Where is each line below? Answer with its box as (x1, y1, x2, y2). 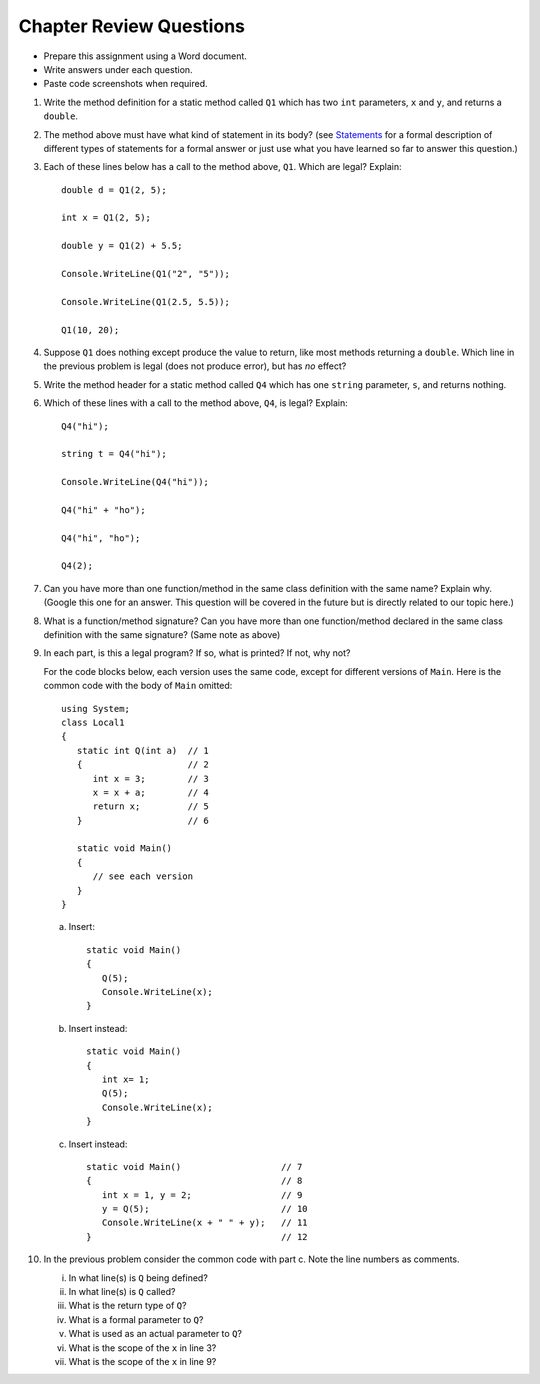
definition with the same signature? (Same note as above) (43, 629, 281, 640)
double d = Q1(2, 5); (61, 184, 167, 195)
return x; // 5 (92, 801, 210, 812)
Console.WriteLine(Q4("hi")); (61, 476, 210, 488)
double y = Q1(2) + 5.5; (61, 240, 183, 252)
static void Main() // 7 (86, 1161, 303, 1172)
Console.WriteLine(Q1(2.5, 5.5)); (61, 296, 230, 307)
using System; (61, 703, 130, 714)
